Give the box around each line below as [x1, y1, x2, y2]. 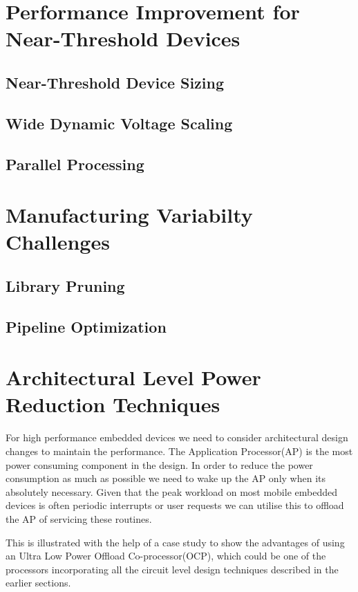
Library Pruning [6, 275, 125, 296]
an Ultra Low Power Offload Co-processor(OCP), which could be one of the [6, 548, 326, 563]
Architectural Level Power [6, 363, 261, 391]
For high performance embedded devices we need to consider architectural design [6, 430, 348, 445]
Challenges [6, 228, 110, 256]
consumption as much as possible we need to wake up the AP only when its [6, 471, 326, 485]
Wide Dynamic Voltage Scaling [6, 112, 233, 133]
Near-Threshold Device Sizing [6, 71, 225, 93]
